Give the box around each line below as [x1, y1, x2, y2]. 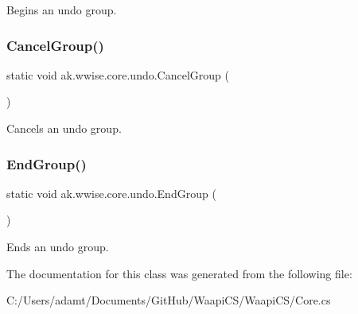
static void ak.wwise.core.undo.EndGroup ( [6, 184, 216, 201]
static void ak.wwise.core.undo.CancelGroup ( [6, 66, 229, 83]
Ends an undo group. [6, 238, 109, 254]
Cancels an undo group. [6, 120, 122, 136]
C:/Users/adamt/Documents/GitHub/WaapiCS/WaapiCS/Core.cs [6, 292, 331, 308]
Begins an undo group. [6, 2, 117, 17]
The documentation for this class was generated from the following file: [6, 265, 352, 281]
